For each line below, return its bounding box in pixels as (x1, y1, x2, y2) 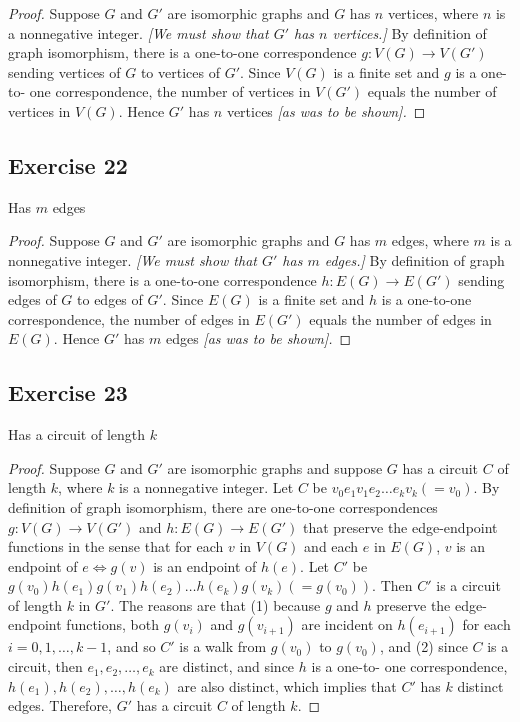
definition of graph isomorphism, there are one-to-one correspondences (8, 496, 438, 517)
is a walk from (179, 636, 267, 657)
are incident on (301, 614, 393, 635)
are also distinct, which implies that (177, 675, 397, 696)
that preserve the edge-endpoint (302, 516, 498, 537)
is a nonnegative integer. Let (119, 477, 294, 498)
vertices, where (387, 3, 479, 23)
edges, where (391, 230, 469, 251)
